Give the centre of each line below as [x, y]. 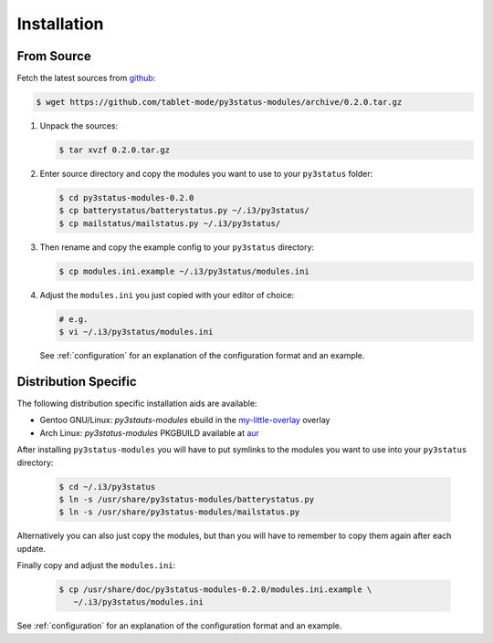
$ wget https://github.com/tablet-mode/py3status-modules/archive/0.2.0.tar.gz [219, 102]
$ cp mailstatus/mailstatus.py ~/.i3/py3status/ [170, 223]
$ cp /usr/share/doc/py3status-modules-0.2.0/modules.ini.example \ [215, 590]
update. [31, 548]
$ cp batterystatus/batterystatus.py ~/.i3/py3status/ [184, 211]
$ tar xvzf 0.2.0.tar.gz [115, 150]
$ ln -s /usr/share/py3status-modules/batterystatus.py [187, 499]
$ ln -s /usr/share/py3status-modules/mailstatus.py [179, 512]
